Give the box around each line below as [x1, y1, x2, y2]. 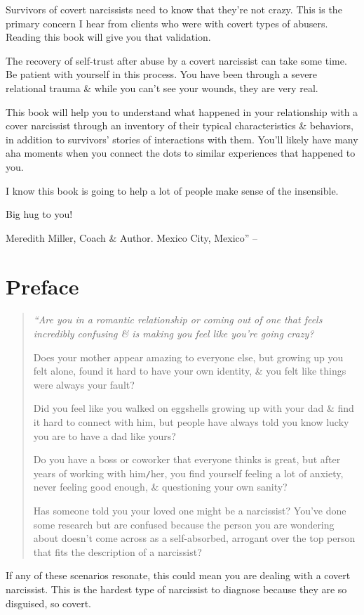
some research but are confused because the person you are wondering [33, 517, 335, 531]
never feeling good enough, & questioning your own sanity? [33, 479, 288, 494]
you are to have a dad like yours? [33, 428, 176, 443]
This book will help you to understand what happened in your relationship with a [6, 104, 358, 119]
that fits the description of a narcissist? [33, 544, 202, 559]
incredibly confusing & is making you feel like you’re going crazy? [33, 326, 314, 341]
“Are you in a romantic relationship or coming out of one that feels [33, 312, 323, 327]
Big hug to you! [6, 207, 73, 221]
